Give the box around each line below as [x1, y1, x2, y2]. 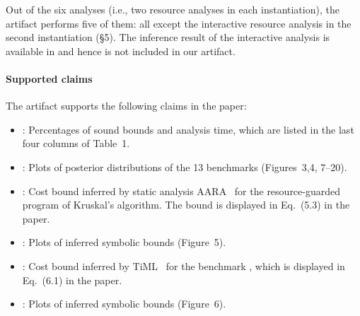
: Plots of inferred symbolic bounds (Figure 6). [22, 296, 226, 311]
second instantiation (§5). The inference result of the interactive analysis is [6, 30, 330, 45]
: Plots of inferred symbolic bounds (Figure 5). [22, 235, 226, 250]
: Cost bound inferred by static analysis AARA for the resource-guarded [22, 183, 341, 198]
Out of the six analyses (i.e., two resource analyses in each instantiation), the [6, 2, 339, 16]
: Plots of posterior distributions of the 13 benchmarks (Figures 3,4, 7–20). [22, 159, 347, 174]
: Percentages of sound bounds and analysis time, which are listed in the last [22, 122, 354, 136]
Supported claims [6, 71, 93, 86]
